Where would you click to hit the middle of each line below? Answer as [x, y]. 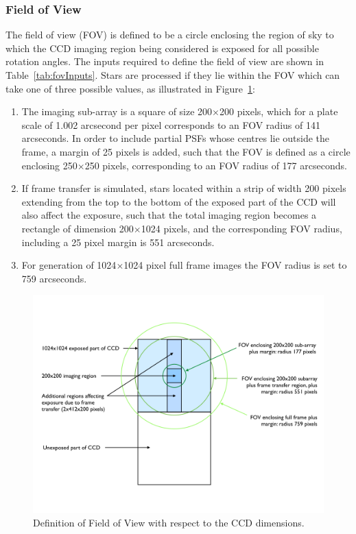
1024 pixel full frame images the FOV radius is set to [235, 265]
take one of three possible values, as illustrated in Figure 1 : [130, 88]
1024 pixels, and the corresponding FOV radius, [241, 228]
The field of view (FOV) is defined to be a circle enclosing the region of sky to [170, 35]
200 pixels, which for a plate [279, 111]
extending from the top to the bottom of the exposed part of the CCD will [179, 201]
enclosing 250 [49, 165]
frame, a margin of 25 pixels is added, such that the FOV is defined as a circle [186, 151]
